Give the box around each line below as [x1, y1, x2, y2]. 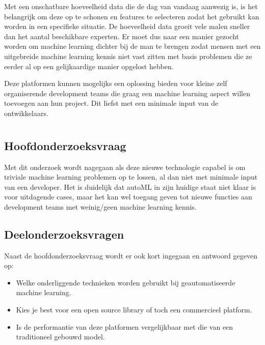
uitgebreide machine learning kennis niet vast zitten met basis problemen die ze [4, 50, 252, 61]
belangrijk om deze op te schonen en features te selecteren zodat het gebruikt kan [4, 11, 259, 21]
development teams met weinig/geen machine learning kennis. [4, 201, 197, 212]
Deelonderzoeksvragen [4, 226, 124, 242]
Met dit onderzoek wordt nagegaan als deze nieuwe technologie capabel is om [4, 161, 246, 172]
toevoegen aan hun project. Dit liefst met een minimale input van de [4, 98, 219, 108]
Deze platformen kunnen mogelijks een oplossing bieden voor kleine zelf [4, 78, 227, 89]
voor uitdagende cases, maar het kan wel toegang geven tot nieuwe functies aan [4, 191, 252, 202]
